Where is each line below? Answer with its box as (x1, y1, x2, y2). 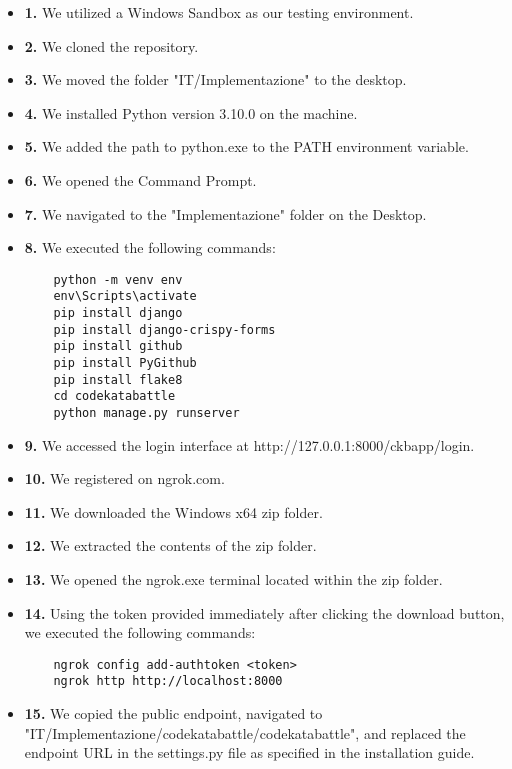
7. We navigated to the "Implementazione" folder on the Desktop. (24, 203, 427, 224)
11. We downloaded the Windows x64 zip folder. (24, 501, 323, 522)
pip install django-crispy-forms (53, 322, 276, 337)
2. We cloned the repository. (24, 35, 199, 56)
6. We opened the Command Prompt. (24, 169, 257, 190)
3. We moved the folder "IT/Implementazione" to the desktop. (24, 69, 407, 90)
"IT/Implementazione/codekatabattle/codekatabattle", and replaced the (24, 722, 466, 743)
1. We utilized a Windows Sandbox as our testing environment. (24, 2, 414, 22)
